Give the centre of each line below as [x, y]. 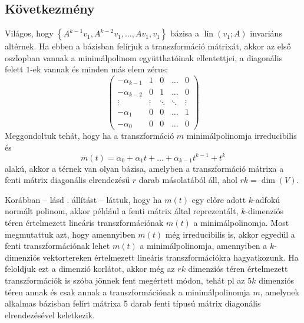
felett [14, 69]
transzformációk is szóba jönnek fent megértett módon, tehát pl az [125, 280]
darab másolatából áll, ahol [188, 180]
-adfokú [267, 199]
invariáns [266, 33]
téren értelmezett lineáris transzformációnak [84, 223]
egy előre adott [219, 199]
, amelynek [280, 292]
